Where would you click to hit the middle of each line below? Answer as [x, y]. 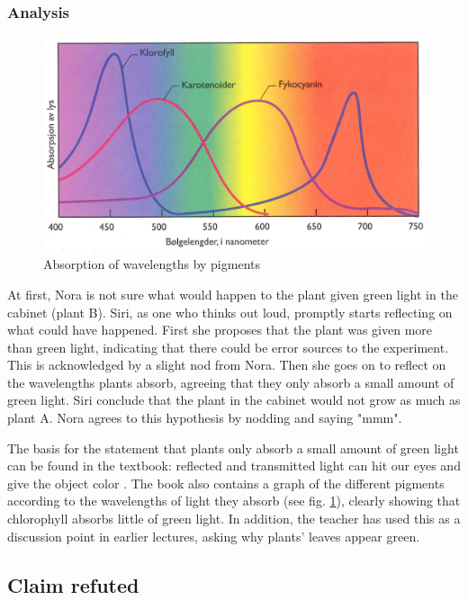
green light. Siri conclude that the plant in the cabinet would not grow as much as [234, 400]
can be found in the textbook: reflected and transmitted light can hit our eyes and [234, 466]
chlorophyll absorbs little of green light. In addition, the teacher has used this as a [234, 519]
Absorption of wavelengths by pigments [152, 264]
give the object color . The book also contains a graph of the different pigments [226, 483]
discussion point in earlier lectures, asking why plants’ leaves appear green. [214, 536]
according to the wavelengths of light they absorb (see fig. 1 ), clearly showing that [234, 501]
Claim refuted [73, 584]
